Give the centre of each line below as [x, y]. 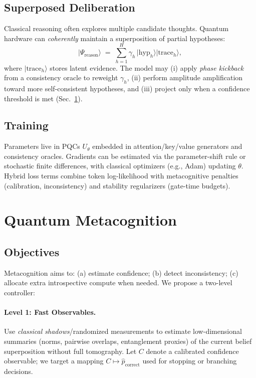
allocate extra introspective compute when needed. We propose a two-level [118, 282]
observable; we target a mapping [54, 361]
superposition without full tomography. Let [70, 351]
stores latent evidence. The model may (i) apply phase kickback [147, 67]
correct [133, 365]
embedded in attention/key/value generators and [167, 146]
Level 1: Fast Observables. [50, 312]
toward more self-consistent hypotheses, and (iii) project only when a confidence [127, 88]
